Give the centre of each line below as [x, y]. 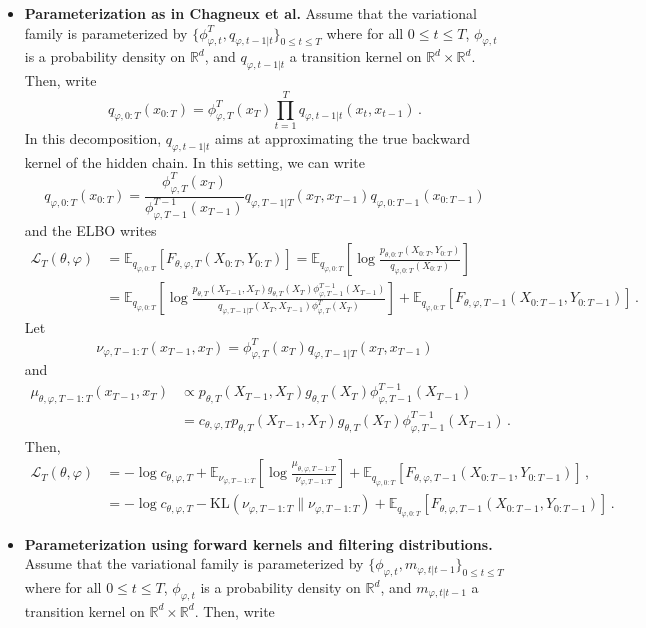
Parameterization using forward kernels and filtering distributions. [258, 543]
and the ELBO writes [90, 229]
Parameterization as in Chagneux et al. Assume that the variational [250, 13]
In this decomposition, [93, 137]
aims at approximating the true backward [342, 137]
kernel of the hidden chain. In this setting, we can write [194, 161]
